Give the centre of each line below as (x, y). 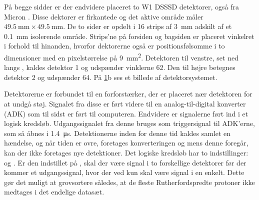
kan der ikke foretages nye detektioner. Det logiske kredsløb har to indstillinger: (126, 152)
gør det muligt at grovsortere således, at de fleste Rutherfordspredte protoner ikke (129, 182)
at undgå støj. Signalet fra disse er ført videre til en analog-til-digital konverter (125, 103)
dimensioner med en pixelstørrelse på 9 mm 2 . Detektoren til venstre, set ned (121, 56)
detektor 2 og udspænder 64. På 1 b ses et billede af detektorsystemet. (111, 77)
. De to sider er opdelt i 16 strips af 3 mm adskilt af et (147, 26)
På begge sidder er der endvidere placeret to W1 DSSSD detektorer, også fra (122, 6)
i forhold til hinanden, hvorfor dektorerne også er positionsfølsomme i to (114, 46)
